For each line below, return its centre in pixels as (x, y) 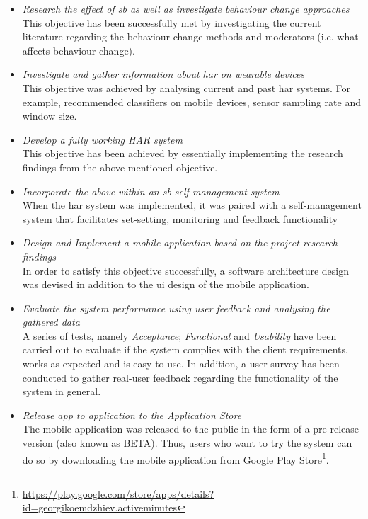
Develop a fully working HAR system (102, 139)
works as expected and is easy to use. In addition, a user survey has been (181, 364)
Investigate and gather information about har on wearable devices (163, 74)
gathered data (51, 322)
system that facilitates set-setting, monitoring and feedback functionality (180, 218)
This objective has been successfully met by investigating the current (172, 22)
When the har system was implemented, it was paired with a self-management (192, 205)
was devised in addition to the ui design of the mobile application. (166, 284)
